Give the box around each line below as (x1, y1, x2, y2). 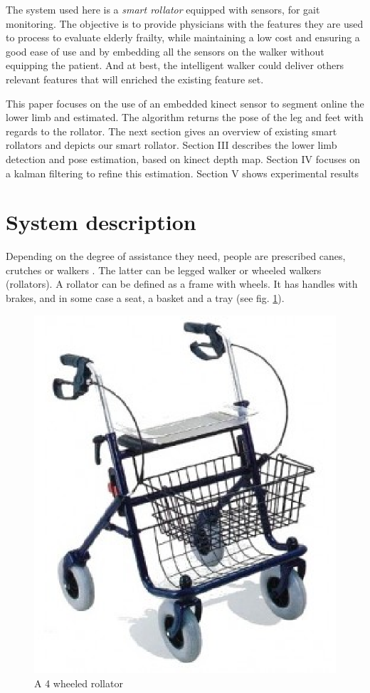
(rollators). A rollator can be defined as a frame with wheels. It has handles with (6, 276, 358, 291)
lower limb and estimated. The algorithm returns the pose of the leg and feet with (6, 110, 364, 125)
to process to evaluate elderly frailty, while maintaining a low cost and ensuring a (6, 30, 360, 45)
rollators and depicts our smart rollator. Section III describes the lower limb (6, 137, 337, 152)
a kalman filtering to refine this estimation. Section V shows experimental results (6, 165, 359, 180)
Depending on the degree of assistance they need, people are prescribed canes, (6, 249, 346, 264)
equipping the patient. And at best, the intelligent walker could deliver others (6, 58, 344, 73)
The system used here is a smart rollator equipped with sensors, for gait (6, 2, 320, 16)
